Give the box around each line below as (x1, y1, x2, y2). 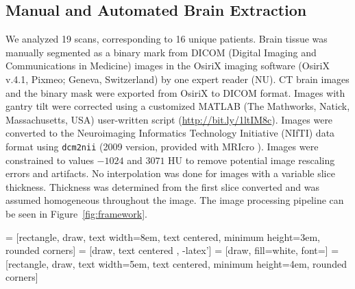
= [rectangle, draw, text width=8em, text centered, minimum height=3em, (5, 229, 320, 244)
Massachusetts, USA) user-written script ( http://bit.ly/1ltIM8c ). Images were (5, 112, 333, 126)
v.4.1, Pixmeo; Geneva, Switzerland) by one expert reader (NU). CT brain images (5, 71, 350, 86)
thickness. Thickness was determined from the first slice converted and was (5, 179, 320, 194)
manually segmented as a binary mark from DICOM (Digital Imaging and (5, 45, 317, 59)
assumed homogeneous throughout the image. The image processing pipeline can (5, 193, 344, 207)
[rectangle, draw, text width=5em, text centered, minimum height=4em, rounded (5, 256, 347, 270)
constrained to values (5, 152, 94, 167)
